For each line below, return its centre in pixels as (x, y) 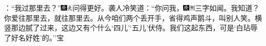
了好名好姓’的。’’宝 (34, 37)
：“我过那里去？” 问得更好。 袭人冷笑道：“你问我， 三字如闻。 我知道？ (132, 8)
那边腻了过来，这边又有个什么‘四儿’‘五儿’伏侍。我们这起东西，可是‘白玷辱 (134, 28)
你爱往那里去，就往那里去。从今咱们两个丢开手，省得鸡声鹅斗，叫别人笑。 (129, 17)
